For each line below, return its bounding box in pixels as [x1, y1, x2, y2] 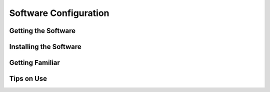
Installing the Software [9, 42, 82, 51]
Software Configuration [9, 7, 109, 18]
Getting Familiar [9, 58, 60, 67]
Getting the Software [9, 26, 76, 35]
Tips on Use [9, 74, 47, 83]
